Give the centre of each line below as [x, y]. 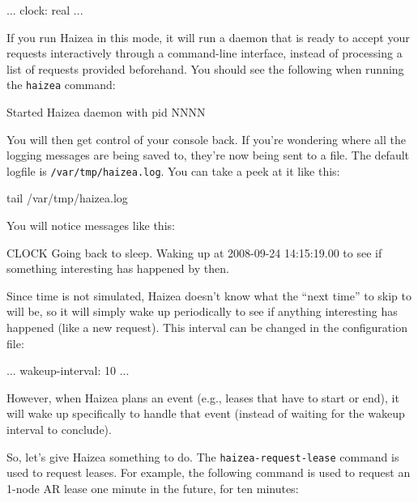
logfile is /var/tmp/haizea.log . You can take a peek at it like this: [173, 170]
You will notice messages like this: [91, 225]
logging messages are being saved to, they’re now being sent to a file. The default [208, 155]
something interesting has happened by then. [118, 268]
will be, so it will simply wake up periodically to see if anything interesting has [202, 311]
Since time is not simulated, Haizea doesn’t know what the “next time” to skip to [209, 295]
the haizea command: [61, 85]
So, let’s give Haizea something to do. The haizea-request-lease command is [203, 456]
